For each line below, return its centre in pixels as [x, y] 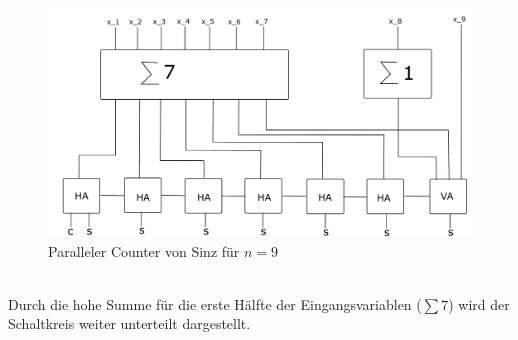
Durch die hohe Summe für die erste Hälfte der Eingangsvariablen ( [215, 303]
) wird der [479, 303]
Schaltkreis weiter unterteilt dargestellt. [129, 323]
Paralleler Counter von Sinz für [144, 250]
